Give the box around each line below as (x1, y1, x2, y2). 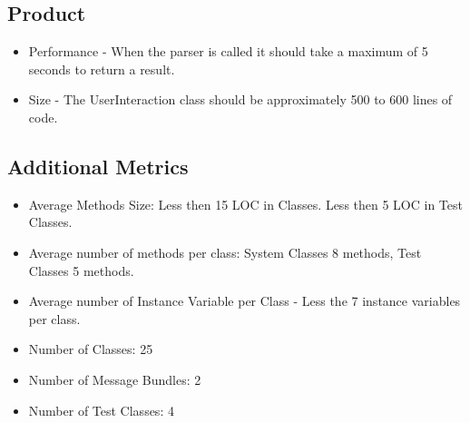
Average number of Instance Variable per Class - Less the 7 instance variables (28, 291, 461, 310)
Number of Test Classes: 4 (28, 400, 174, 419)
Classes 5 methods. (28, 261, 134, 280)
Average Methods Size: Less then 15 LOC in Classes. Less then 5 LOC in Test (28, 194, 463, 213)
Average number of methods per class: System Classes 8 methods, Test (28, 242, 422, 261)
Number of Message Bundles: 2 (28, 369, 201, 389)
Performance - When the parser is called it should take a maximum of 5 (28, 42, 428, 61)
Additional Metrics (7, 152, 189, 180)
